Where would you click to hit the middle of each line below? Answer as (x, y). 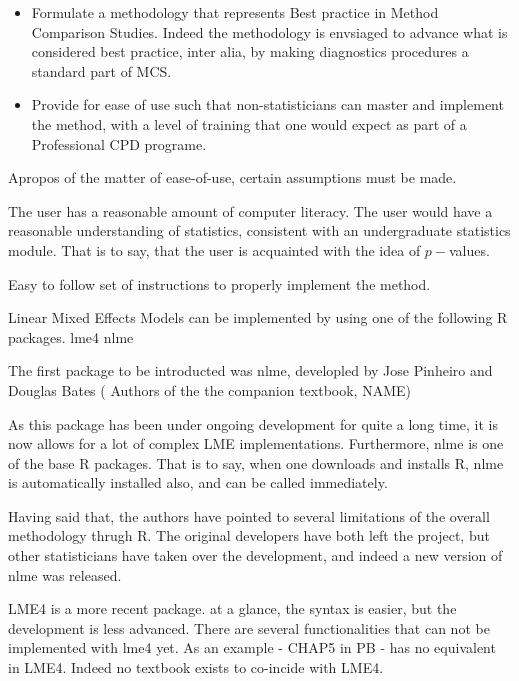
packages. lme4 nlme (71, 336)
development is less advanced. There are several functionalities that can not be (249, 627)
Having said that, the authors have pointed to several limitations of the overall (249, 515)
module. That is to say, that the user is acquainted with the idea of (214, 249)
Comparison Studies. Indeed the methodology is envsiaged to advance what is (269, 31)
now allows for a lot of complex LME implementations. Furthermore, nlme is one (256, 443)
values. (469, 249)
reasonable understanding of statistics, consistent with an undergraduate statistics (259, 230)
